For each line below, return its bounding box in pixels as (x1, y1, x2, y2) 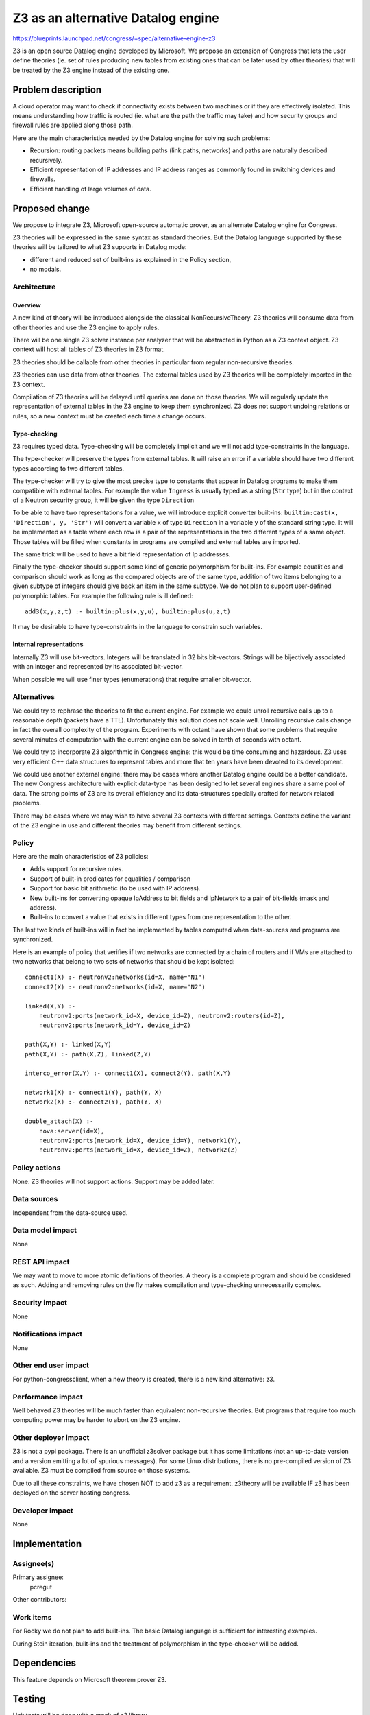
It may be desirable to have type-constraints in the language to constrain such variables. (12, 623, 263, 631)
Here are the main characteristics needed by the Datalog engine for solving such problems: (12, 134, 271, 142)
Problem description (12, 84, 102, 95)
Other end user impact (12, 1360, 89, 1370)
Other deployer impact (12, 1433, 90, 1443)
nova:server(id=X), (38, 1127, 105, 1135)
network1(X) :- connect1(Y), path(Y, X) (25, 1089, 162, 1097)
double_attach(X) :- (25, 1117, 94, 1125)
